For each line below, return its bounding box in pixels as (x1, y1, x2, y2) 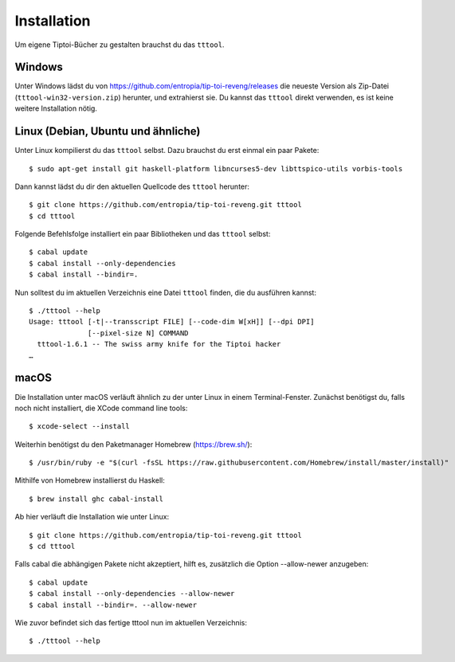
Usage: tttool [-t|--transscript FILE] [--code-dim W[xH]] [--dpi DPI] (29, 317, 315, 327)
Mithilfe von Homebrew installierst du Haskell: (14, 476, 165, 485)
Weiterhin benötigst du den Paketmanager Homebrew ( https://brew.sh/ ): (14, 439, 253, 449)
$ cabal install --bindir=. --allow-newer (29, 600, 198, 609)
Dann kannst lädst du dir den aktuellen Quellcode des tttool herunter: (14, 182, 250, 191)
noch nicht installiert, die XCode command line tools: (14, 403, 188, 413)
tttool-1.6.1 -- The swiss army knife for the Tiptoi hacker (37, 339, 281, 349)
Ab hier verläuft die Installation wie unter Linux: (14, 512, 170, 522)
